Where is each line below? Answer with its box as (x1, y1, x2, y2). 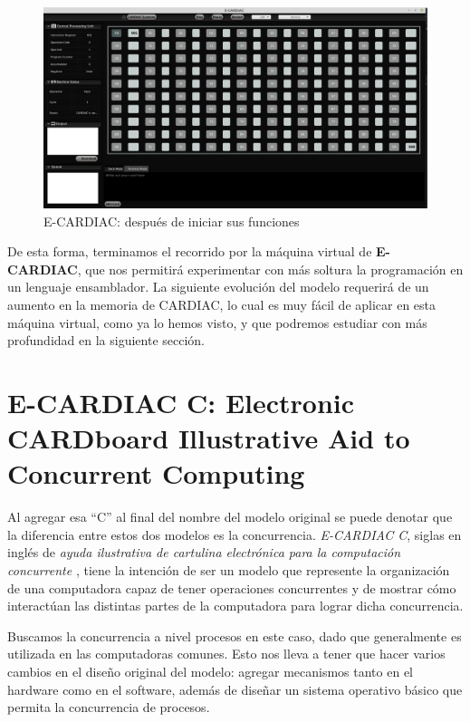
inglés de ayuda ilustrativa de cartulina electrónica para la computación (7, 543, 401, 562)
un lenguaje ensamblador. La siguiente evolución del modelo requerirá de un (7, 277, 429, 296)
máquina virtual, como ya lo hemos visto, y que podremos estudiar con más (7, 313, 427, 332)
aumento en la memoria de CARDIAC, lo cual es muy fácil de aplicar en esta (7, 294, 436, 313)
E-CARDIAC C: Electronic (7, 383, 355, 420)
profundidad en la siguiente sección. (7, 331, 205, 350)
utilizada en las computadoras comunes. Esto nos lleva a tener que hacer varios (7, 644, 446, 663)
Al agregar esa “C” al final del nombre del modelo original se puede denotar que (7, 507, 453, 526)
